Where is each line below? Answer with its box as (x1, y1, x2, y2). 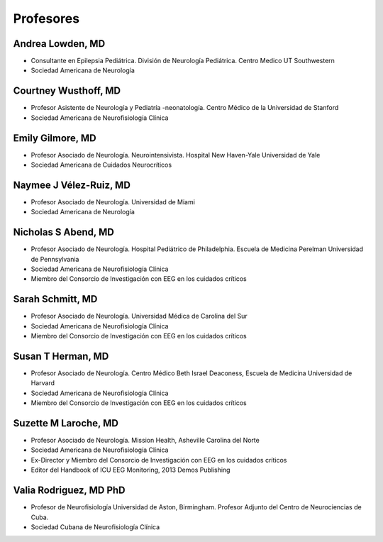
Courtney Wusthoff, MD (13, 85, 121, 97)
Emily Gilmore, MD (13, 132, 96, 144)
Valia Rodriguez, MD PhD (13, 485, 126, 497)
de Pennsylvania (30, 255, 79, 263)
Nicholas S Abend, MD (13, 226, 115, 238)
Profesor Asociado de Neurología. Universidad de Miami (30, 197, 195, 206)
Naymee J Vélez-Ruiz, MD (13, 179, 131, 191)
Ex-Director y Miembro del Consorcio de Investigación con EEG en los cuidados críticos (30, 455, 287, 464)
